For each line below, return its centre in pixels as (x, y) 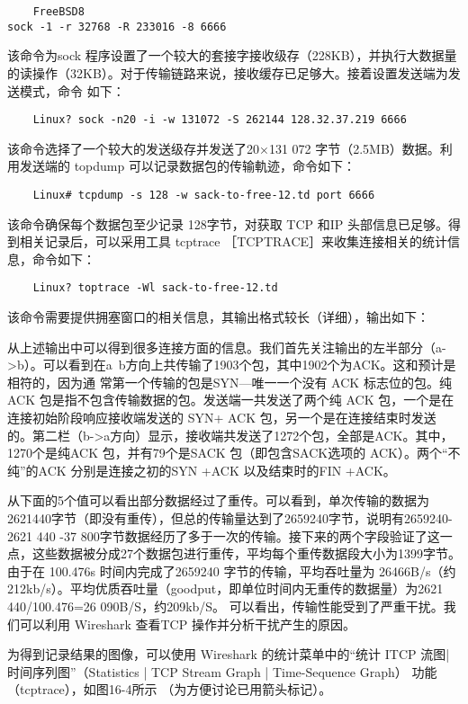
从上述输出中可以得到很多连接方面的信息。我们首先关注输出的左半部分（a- (227, 347)
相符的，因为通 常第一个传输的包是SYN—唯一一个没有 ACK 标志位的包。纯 (229, 382)
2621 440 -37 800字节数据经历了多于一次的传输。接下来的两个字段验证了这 (224, 535)
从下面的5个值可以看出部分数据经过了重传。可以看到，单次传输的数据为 (218, 500)
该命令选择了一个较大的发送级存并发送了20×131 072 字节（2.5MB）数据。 (224, 148)
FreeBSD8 (58, 12)
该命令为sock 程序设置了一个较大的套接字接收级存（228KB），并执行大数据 (226, 55)
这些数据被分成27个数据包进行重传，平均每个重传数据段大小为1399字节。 (246, 553)
